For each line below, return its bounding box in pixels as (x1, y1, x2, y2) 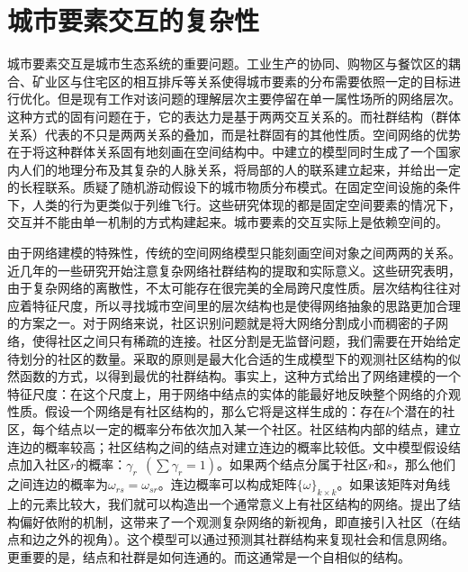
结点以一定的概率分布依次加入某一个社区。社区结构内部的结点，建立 (57, 420, 461, 438)
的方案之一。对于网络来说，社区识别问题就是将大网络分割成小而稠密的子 (7, 313, 436, 332)
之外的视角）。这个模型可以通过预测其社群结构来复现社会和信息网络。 (44, 530, 454, 549)
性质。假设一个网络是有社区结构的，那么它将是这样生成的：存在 (7, 402, 385, 421)
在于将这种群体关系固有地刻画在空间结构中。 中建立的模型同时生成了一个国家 (7, 142, 461, 161)
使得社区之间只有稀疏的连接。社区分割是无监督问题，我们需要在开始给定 (31, 331, 461, 350)
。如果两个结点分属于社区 (217, 455, 369, 474)
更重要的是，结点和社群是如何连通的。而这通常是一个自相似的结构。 (7, 547, 410, 566)
